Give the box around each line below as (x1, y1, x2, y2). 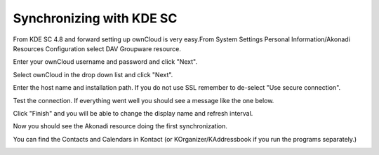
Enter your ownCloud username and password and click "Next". (13, 58, 198, 66)
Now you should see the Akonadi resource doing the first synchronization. (13, 122, 228, 130)
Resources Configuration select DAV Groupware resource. (13, 44, 182, 53)
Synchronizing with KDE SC (13, 11, 178, 26)
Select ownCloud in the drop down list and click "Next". (13, 70, 173, 79)
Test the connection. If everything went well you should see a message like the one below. (13, 96, 274, 105)
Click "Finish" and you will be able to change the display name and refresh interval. (13, 109, 253, 117)
